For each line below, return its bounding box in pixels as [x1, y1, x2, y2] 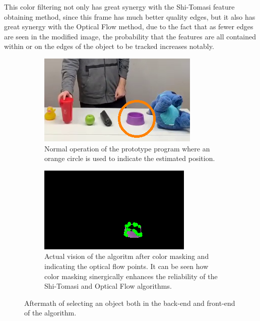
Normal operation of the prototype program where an [44, 143, 210, 153]
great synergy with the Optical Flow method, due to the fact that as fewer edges [4, 21, 253, 32]
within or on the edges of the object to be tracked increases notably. [4, 41, 214, 51]
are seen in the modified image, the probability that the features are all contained [4, 31, 256, 41]
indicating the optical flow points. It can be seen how [44, 260, 209, 271]
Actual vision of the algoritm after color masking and [44, 251, 209, 261]
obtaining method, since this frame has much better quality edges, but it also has [4, 11, 255, 22]
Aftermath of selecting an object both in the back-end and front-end [24, 297, 235, 308]
